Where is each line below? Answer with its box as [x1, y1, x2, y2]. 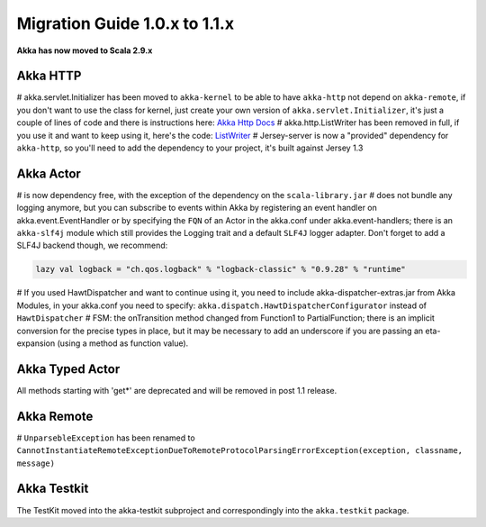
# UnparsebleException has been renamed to [16, 432, 195, 443]
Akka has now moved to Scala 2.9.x [16, 45, 153, 56]
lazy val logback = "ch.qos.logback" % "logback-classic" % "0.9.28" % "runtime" [35, 264, 407, 275]
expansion [16, 338, 56, 349]
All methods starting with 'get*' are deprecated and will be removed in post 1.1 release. [16, 385, 337, 395]
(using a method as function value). [57, 338, 189, 349]
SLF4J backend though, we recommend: [16, 240, 168, 251]
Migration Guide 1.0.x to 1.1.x [16, 14, 234, 33]
